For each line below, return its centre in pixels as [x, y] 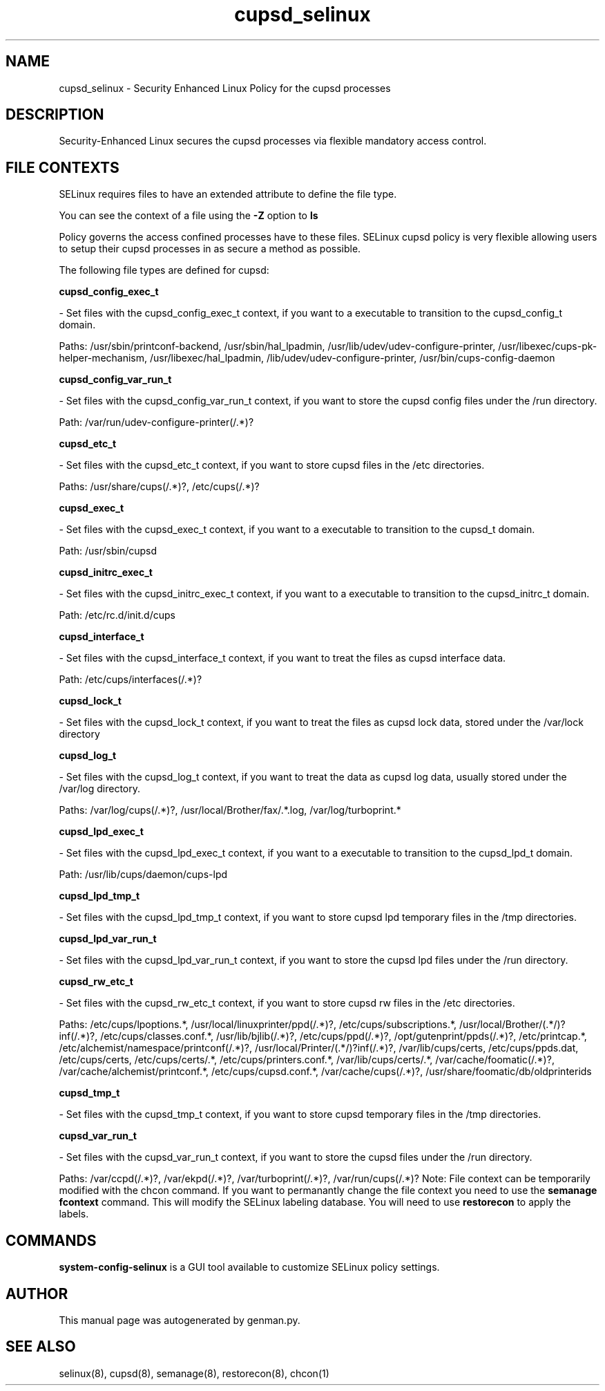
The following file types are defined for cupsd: [164, 270]
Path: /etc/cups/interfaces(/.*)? [131, 680]
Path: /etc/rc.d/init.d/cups [117, 615]
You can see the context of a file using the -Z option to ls [189, 216]
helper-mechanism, [103, 358]
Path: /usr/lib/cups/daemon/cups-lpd [143, 875]
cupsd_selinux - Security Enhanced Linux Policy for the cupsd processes [225, 88]
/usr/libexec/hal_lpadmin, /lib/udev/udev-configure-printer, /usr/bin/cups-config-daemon [352, 358]
